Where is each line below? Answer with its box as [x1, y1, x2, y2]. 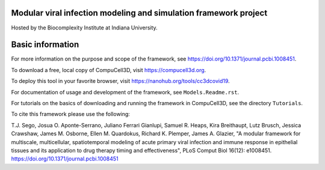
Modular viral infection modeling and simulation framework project [11, 8, 268, 18]
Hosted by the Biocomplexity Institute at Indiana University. [11, 24, 158, 31]
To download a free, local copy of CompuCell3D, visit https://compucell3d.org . [11, 66, 206, 73]
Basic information [11, 40, 79, 50]
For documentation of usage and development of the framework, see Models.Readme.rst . [11, 88, 240, 96]
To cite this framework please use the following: [11, 111, 131, 118]
